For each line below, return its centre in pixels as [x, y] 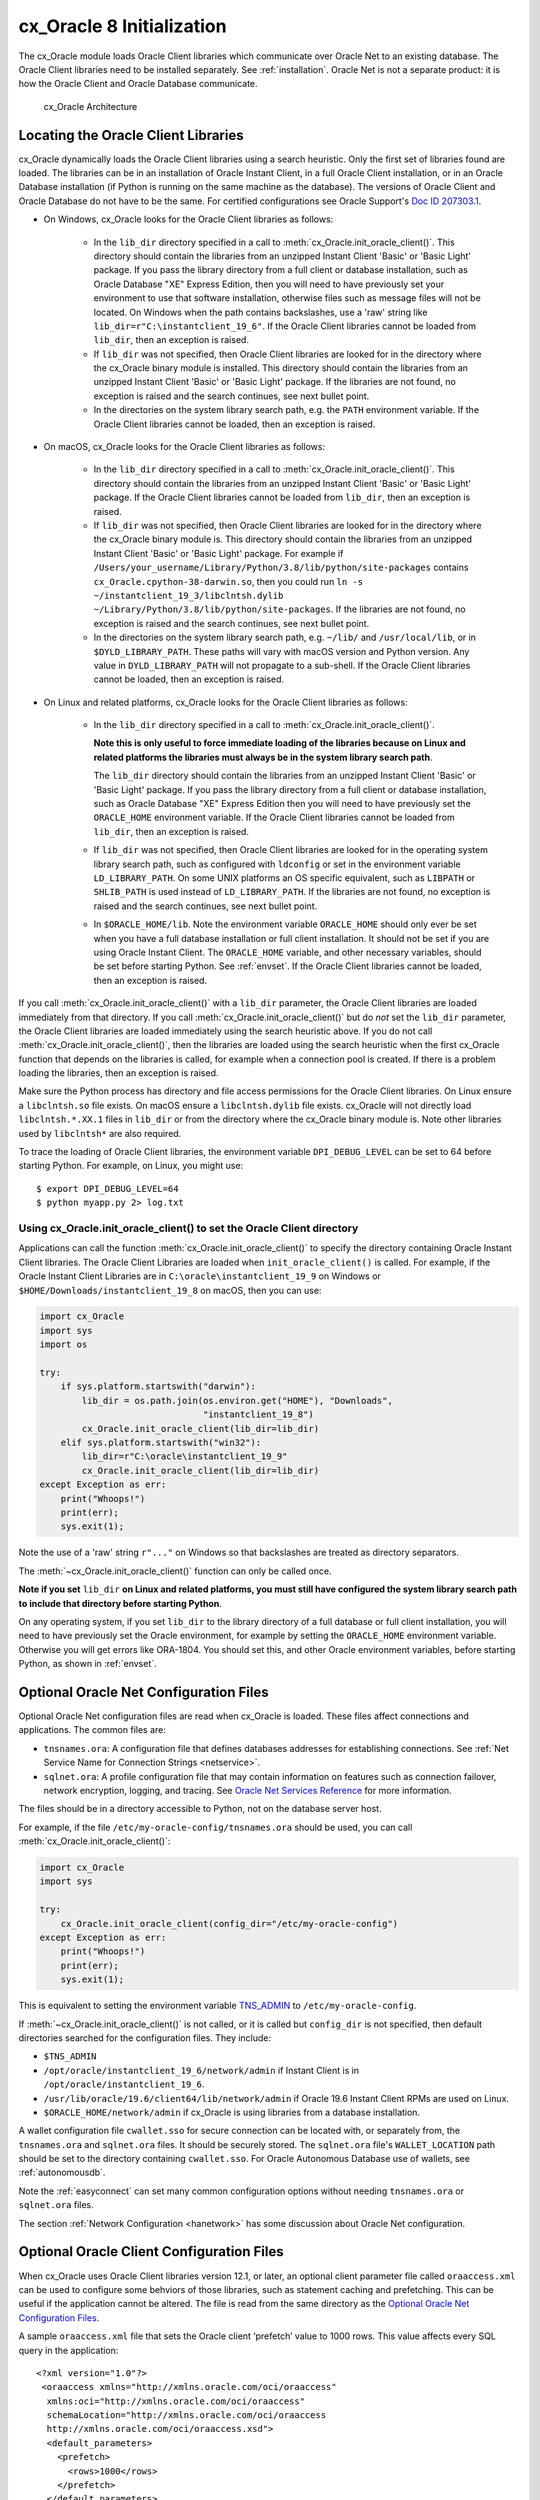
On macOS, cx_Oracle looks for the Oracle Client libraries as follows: [184, 447]
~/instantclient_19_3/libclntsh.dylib [188, 595]
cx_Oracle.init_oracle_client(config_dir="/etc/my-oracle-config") [229, 1923]
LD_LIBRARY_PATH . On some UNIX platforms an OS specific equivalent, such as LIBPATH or [284, 877]
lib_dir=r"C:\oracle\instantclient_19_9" [184, 1456]
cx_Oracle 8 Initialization [122, 26]
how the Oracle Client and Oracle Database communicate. [138, 84]
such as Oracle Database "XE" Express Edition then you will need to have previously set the [282, 804]
